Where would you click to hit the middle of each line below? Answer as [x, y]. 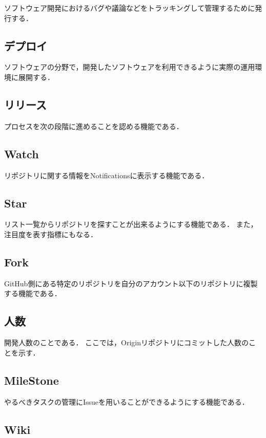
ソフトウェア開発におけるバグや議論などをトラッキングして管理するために [130, 8]
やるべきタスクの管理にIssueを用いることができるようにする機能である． [127, 401]
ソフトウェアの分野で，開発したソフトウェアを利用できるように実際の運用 [130, 67]
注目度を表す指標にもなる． [51, 234]
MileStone [32, 380]
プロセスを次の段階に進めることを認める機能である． [94, 126]
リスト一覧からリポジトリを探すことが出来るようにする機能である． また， [131, 224]
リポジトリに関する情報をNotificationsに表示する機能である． [107, 175]
